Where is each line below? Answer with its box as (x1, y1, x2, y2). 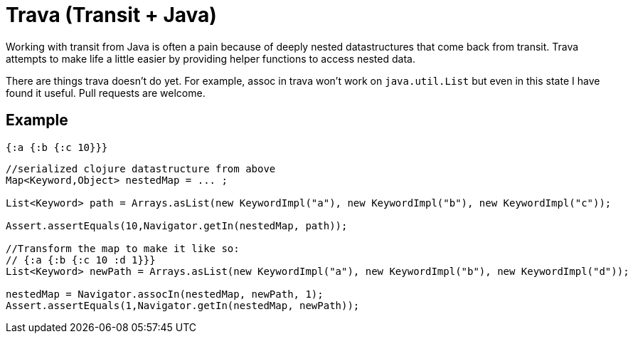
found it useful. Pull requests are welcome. (6, 86, 206, 99)
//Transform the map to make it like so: (6, 242, 240, 254)
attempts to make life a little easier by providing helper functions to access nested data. (6, 52, 415, 65)
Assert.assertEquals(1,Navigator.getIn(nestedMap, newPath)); (6, 299, 360, 311)
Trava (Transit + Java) (6, 3, 217, 27)
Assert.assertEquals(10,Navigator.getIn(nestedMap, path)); (6, 219, 348, 231)
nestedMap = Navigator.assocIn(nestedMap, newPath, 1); (6, 288, 324, 300)
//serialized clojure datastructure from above (6, 162, 276, 174)
